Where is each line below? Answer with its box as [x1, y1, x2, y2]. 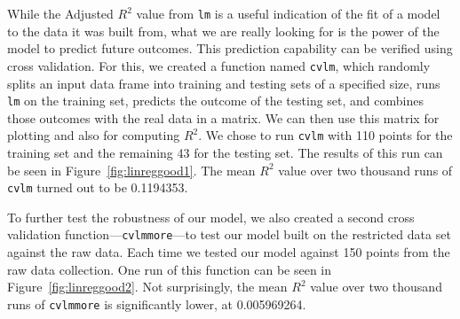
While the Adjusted [7, 4, 114, 22]
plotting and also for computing [7, 126, 180, 144]
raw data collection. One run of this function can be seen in [7, 260, 332, 278]
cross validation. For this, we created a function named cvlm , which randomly [7, 56, 431, 74]
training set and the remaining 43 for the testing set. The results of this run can [7, 144, 443, 161]
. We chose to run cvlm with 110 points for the [198, 126, 453, 144]
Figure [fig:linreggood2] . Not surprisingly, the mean [7, 277, 288, 296]
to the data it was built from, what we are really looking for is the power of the [7, 21, 440, 40]
